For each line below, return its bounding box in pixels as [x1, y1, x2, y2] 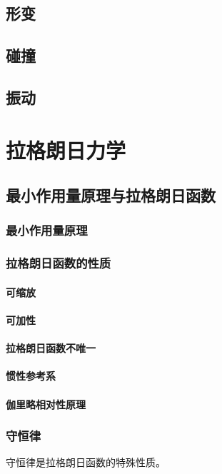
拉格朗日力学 [6, 135, 126, 164]
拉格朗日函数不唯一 [6, 341, 96, 355]
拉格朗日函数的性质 [6, 254, 111, 272]
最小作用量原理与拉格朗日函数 [6, 184, 216, 206]
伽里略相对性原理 [6, 396, 86, 411]
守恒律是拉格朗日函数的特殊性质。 [6, 455, 166, 470]
